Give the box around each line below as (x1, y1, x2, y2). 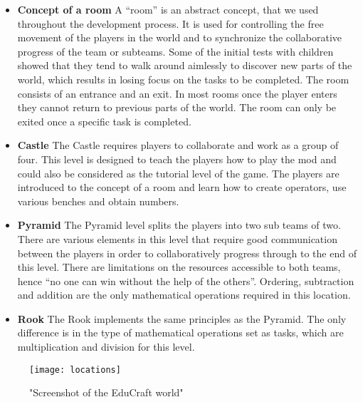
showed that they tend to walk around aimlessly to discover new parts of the (17, 58, 352, 73)
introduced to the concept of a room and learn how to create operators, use (17, 180, 347, 195)
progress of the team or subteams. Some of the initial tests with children (17, 43, 334, 58)
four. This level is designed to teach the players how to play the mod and (17, 151, 337, 166)
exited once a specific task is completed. (17, 113, 191, 128)
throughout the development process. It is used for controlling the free (17, 16, 324, 31)
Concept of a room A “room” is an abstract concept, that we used (17, 2, 319, 16)
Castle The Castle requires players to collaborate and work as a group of (17, 138, 339, 153)
